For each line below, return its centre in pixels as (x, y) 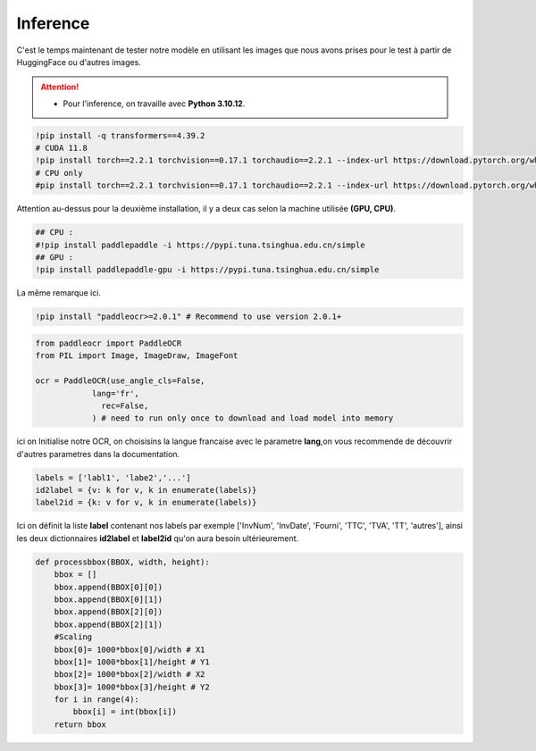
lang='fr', (116, 393)
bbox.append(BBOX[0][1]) (109, 599)
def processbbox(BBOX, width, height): (122, 562)
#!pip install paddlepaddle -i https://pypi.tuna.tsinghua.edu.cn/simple (200, 245)
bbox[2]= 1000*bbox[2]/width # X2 (130, 675)
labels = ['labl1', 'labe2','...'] (113, 477)
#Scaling (73, 637)
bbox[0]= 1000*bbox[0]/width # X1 (130, 649)
